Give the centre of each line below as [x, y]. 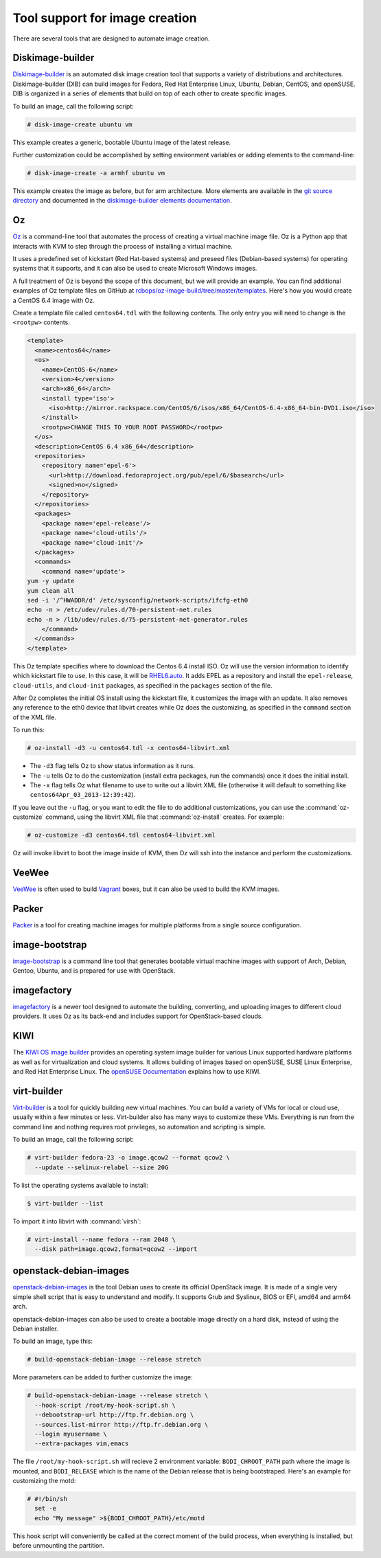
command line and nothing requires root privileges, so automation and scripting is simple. [139, 1127]
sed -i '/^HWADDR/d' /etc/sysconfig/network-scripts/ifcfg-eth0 [138, 600]
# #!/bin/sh [47, 1499]
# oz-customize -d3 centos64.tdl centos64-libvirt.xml [121, 835]
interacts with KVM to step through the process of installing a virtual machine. [123, 246]
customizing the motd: [44, 1481]
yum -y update [51, 581]
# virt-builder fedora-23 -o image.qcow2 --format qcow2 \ [128, 1158]
